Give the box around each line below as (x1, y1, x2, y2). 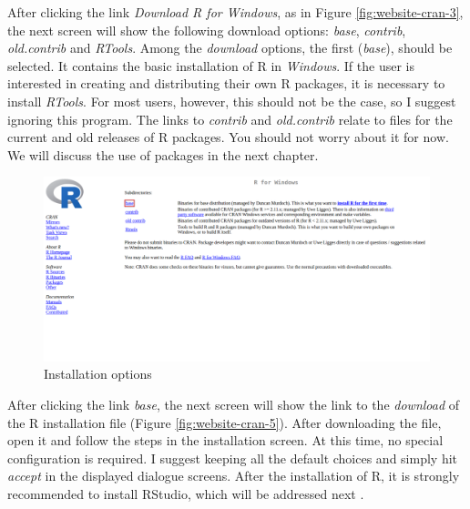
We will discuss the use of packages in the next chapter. (7, 145, 319, 164)
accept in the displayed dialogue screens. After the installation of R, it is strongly (7, 466, 460, 485)
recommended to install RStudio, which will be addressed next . (7, 484, 364, 503)
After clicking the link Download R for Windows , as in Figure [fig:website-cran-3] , (7, 3, 464, 21)
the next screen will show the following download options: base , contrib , (7, 20, 406, 39)
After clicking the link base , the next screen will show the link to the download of (7, 395, 460, 413)
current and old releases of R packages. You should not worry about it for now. (7, 127, 449, 147)
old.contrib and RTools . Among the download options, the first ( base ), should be (7, 38, 453, 57)
